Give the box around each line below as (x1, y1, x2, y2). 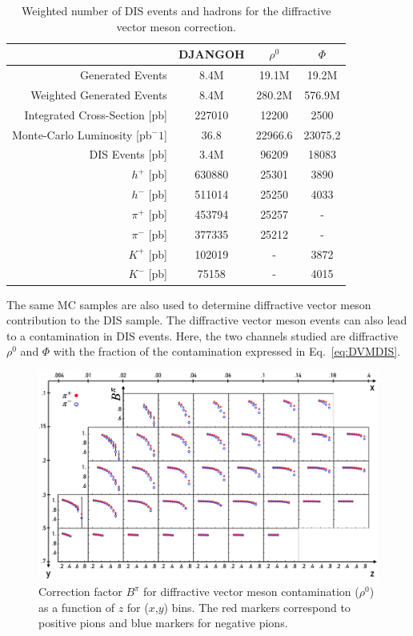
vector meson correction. (116, 18, 236, 34)
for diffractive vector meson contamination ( (143, 583, 359, 600)
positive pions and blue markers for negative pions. (38, 614, 288, 631)
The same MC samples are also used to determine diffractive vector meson (6, 296, 371, 312)
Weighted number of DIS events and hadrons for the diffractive (22, 2, 331, 18)
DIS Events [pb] (89, 146, 167, 163)
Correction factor (38, 583, 122, 600)
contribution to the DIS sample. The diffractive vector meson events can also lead (6, 312, 407, 328)
